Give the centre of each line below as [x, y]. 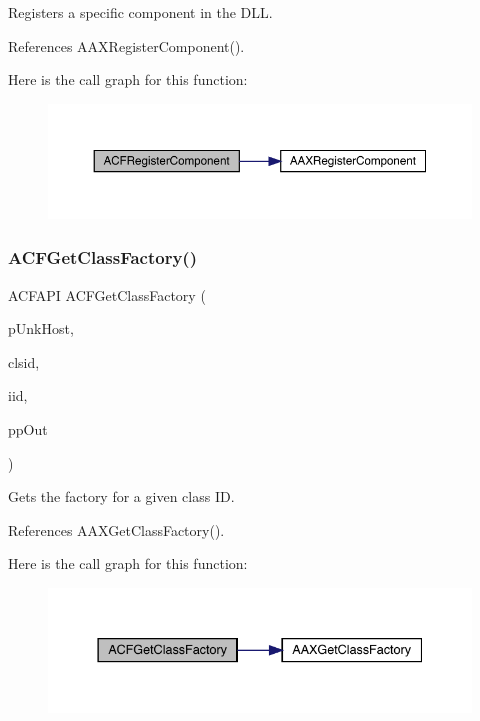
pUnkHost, [41, 328]
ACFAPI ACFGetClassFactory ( [107, 294]
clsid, [24, 361]
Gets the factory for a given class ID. [121, 496]
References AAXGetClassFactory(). [116, 529]
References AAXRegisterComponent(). [126, 45]
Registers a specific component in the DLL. [140, 12]
